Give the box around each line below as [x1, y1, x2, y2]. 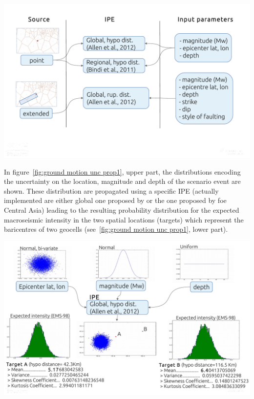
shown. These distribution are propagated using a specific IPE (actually [4, 185, 219, 196]
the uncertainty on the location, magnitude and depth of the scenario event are [4, 176, 241, 186]
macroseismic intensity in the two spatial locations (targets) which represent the [4, 214, 244, 224]
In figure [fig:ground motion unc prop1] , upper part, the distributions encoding [4, 166, 241, 177]
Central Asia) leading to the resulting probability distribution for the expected [4, 204, 239, 215]
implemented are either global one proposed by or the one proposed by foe [4, 195, 227, 205]
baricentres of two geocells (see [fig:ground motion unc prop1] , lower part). [4, 224, 228, 234]
